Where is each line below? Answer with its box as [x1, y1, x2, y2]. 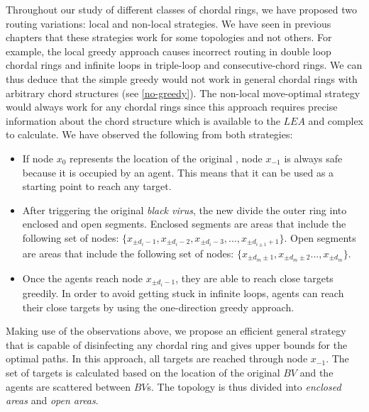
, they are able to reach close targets [175, 270, 334, 285]
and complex [308, 113, 364, 128]
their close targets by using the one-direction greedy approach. [22, 299, 294, 314]
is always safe [284, 150, 343, 165]
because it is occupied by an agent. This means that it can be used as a [22, 165, 334, 179]
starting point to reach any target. [22, 179, 172, 194]
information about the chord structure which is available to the [6, 113, 280, 128]
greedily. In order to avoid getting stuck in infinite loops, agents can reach [22, 285, 344, 300]
